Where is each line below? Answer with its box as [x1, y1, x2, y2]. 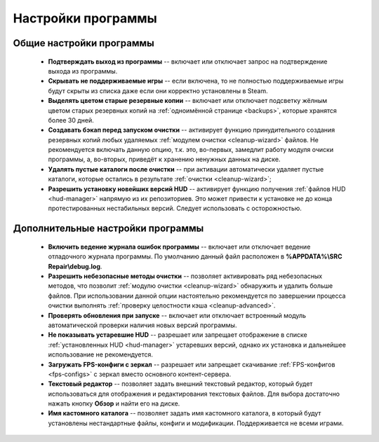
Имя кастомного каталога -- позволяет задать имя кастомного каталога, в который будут [48, 409, 321, 417]
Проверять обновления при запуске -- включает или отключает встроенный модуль [48, 311, 307, 319]
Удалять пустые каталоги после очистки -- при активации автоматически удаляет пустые [48, 165, 324, 173]
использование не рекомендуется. [48, 350, 154, 359]
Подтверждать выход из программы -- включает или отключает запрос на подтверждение [48, 57, 328, 66]
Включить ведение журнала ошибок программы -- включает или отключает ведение [48, 242, 311, 251]
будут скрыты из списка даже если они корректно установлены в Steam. [48, 86, 268, 95]
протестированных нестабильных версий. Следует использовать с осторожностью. [48, 204, 302, 213]
